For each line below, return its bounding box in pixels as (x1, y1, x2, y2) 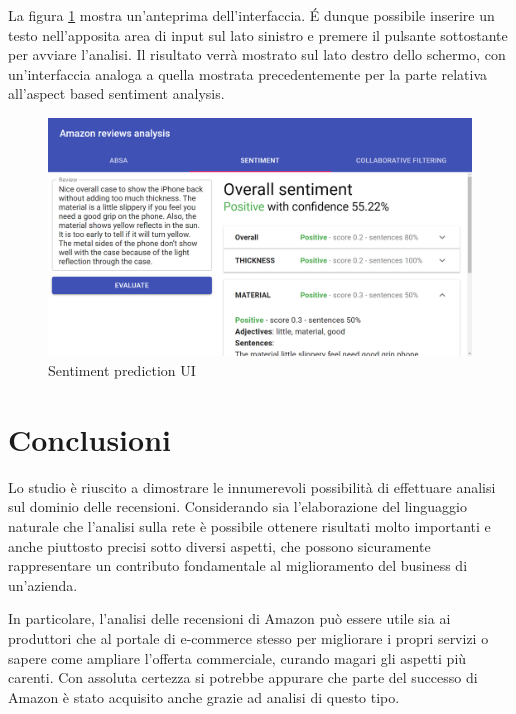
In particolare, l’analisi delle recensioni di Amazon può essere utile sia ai (8, 608, 451, 629)
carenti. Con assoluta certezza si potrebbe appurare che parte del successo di (8, 667, 478, 688)
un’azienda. (8, 574, 78, 595)
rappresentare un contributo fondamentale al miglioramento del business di (8, 555, 468, 576)
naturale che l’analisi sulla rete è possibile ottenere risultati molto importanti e (8, 515, 491, 536)
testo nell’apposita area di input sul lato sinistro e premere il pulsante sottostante (8, 24, 508, 45)
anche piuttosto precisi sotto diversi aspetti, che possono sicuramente (8, 535, 431, 556)
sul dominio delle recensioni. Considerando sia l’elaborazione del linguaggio (8, 496, 467, 517)
